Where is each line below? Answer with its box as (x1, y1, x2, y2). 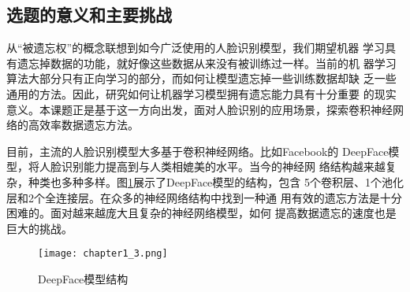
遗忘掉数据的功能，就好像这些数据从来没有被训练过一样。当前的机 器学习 (17, 54, 397, 71)
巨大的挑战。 (6, 220, 73, 236)
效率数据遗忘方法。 (39, 116, 139, 133)
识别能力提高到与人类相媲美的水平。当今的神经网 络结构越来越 (61, 158, 386, 175)
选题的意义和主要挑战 (6, 2, 172, 27)
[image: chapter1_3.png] (38, 248, 168, 260)
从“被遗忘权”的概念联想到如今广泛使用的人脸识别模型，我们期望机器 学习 (6, 39, 385, 56)
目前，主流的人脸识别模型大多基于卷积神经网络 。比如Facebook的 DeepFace (6, 142, 389, 159)
